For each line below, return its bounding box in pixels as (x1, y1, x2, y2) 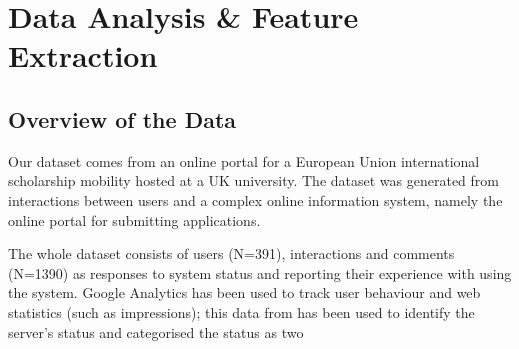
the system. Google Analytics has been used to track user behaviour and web (8, 282, 481, 303)
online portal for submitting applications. (8, 209, 261, 230)
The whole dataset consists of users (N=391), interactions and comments (8, 243, 455, 264)
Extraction (8, 35, 158, 76)
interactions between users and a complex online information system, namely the (8, 189, 503, 210)
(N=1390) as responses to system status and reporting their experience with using (8, 262, 512, 283)
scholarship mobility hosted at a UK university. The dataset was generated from (8, 170, 499, 191)
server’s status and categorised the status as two (8, 321, 304, 342)
